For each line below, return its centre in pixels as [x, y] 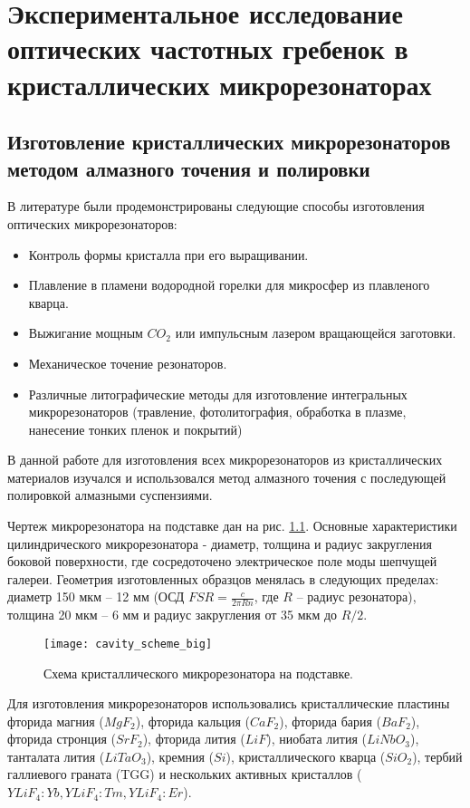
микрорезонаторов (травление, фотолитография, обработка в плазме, [217, 412]
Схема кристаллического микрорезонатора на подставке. [199, 673]
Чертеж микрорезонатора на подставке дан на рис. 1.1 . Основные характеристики [232, 526]
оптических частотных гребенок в [208, 48]
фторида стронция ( [62, 739]
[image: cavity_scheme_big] [128, 644]
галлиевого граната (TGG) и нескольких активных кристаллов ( [185, 774]
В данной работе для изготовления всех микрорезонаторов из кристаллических [225, 460]
